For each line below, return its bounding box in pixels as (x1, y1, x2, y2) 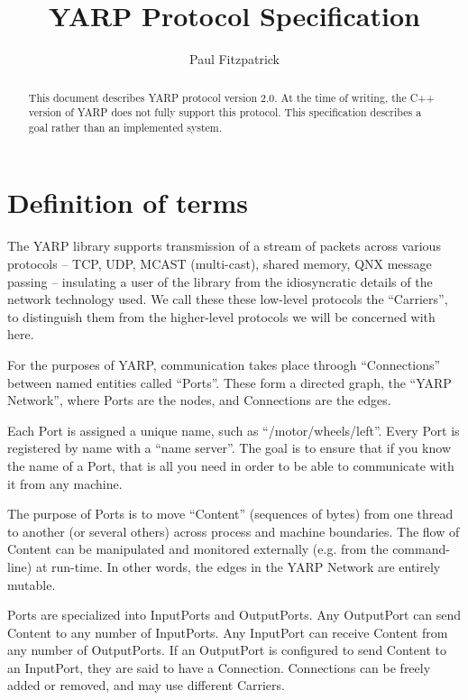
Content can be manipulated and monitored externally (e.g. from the (7, 539, 389, 558)
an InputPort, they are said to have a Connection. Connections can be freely (7, 658, 431, 677)
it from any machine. (7, 474, 123, 493)
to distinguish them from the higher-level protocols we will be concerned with (7, 307, 436, 326)
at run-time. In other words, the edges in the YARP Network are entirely (35, 557, 441, 576)
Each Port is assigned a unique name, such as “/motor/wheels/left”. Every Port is (7, 420, 460, 439)
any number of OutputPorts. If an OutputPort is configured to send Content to (7, 640, 446, 659)
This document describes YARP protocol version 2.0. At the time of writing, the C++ (28, 89, 435, 105)
